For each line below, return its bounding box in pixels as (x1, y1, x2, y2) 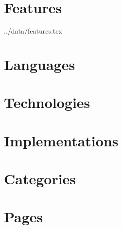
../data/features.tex (4, 26, 62, 36)
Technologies (4, 92, 90, 112)
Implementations (4, 130, 119, 150)
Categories (4, 169, 76, 189)
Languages (4, 54, 75, 74)
